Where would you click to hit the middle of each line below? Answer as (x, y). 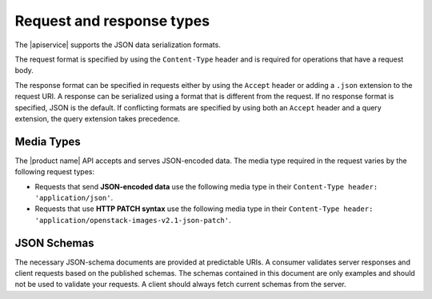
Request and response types (112, 21)
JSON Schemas (54, 243)
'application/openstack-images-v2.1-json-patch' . (133, 220)
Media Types (48, 141)
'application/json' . (74, 197)
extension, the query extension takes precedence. (97, 118)
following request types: (55, 172)
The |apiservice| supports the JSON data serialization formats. (118, 45)
